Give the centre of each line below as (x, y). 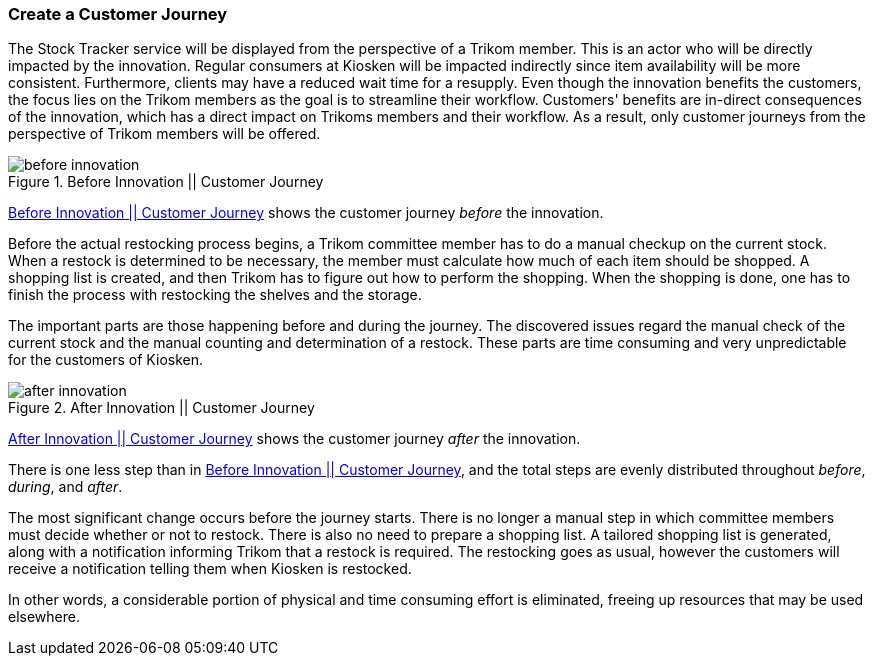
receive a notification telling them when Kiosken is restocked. (210, 569)
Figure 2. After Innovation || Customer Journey (161, 408)
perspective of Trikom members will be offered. (164, 134)
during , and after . (65, 487)
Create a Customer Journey (118, 14)
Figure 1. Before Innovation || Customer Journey (166, 182)
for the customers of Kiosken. (106, 360)
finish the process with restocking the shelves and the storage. (215, 295)
